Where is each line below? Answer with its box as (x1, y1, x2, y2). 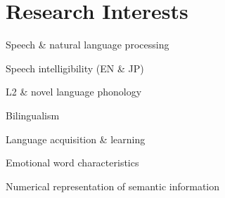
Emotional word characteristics (6, 155, 139, 170)
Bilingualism (6, 107, 60, 122)
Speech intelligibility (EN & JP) (6, 60, 144, 75)
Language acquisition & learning (6, 131, 146, 146)
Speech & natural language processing (6, 37, 169, 52)
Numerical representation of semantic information (6, 178, 220, 193)
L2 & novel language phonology (6, 84, 142, 99)
